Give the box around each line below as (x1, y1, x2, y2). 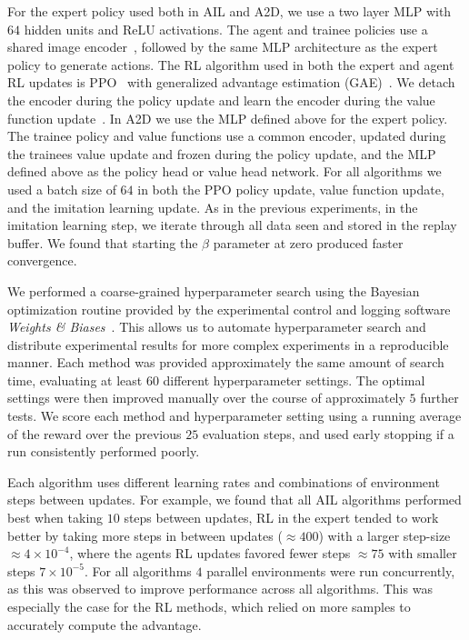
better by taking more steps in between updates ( (7, 525, 283, 545)
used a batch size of (7, 179, 116, 198)
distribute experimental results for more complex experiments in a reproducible (7, 335, 449, 354)
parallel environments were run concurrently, (206, 561, 455, 580)
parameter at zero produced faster (213, 233, 404, 252)
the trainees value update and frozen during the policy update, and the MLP (7, 144, 436, 163)
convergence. (7, 251, 77, 270)
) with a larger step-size (318, 525, 451, 545)
